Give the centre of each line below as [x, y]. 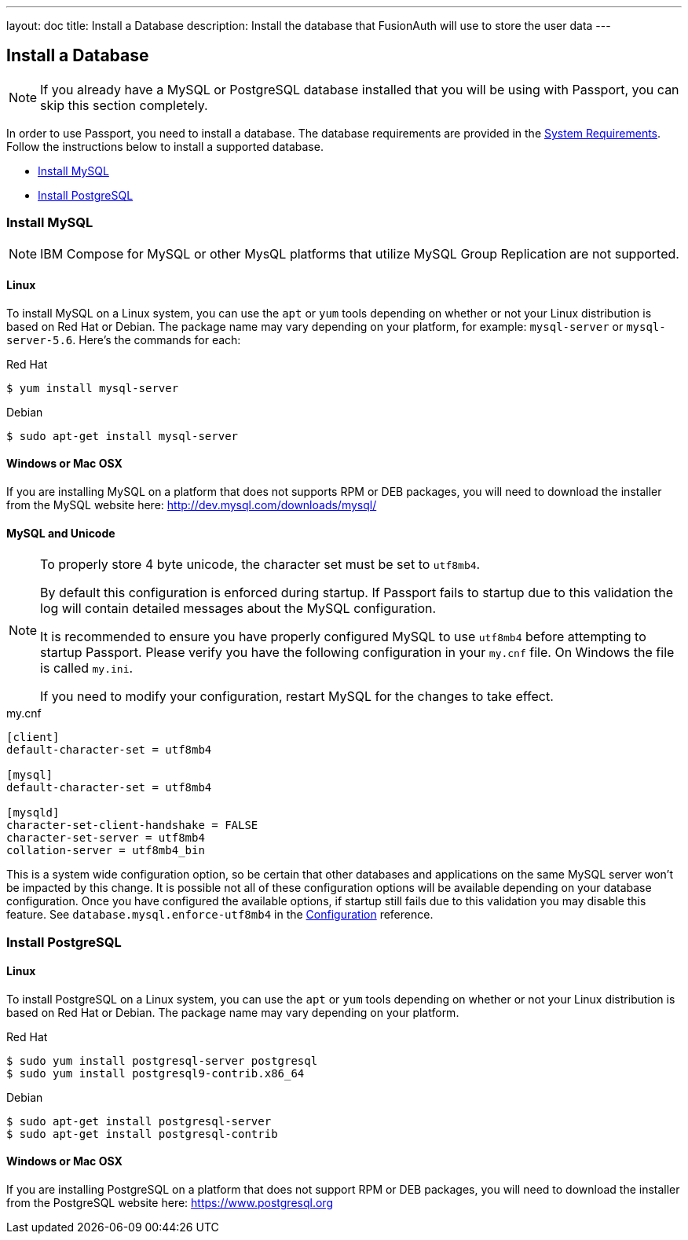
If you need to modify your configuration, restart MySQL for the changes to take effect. [297, 697]
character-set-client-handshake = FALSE [132, 825]
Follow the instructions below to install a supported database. [165, 146]
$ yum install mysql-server [93, 388]
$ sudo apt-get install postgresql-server [139, 1121]
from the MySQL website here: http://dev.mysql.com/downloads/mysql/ [192, 505]
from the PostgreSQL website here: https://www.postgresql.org [170, 1203]
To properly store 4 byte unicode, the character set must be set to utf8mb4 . [260, 565]
